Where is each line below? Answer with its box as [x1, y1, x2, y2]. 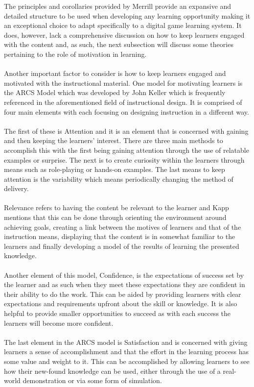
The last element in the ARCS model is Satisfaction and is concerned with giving [4, 337, 248, 347]
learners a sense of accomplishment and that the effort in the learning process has [4, 346, 249, 357]
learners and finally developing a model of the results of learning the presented [4, 241, 239, 251]
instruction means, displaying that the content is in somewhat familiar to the [4, 231, 235, 242]
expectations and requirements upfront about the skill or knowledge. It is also [4, 298, 237, 309]
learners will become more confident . [4, 317, 114, 328]
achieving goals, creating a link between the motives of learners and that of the [4, 221, 241, 232]
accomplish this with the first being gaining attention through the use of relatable [4, 145, 249, 155]
